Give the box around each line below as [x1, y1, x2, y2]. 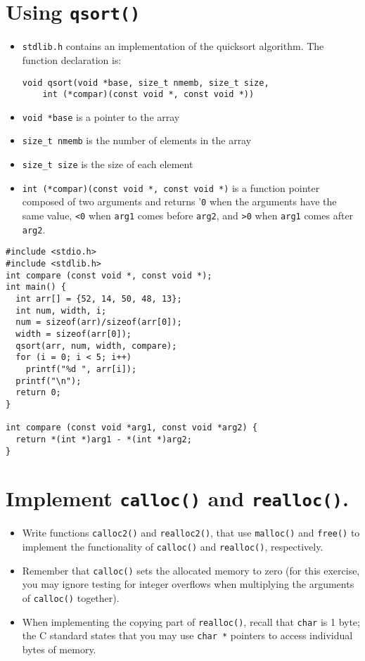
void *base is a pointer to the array [22, 109, 180, 124]
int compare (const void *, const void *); [6, 270, 212, 281]
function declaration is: [22, 52, 122, 67]
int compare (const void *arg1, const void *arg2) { [6, 423, 257, 433]
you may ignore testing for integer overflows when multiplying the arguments [22, 577, 354, 591]
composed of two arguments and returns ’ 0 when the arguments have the [22, 194, 337, 209]
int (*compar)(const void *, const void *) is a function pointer [22, 180, 320, 195]
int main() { [6, 282, 66, 293]
